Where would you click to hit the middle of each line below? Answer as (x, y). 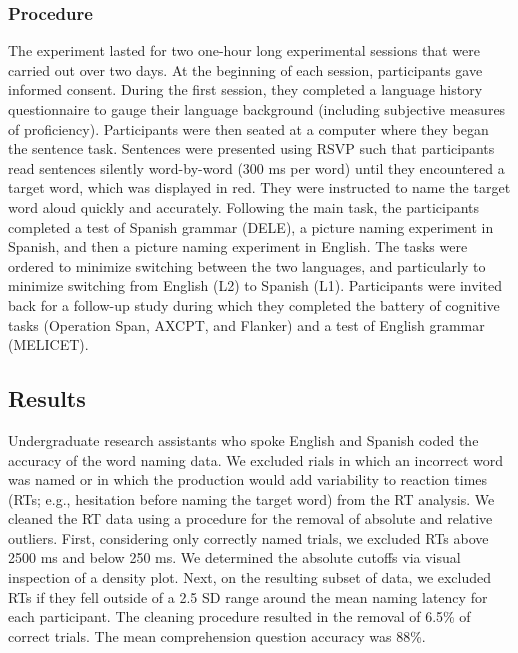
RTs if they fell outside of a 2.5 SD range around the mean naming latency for (248, 596)
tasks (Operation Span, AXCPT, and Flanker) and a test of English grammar (246, 324)
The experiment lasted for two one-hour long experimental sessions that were (244, 50)
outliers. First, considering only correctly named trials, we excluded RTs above (248, 537)
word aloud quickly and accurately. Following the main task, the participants (244, 206)
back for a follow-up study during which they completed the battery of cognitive (254, 304)
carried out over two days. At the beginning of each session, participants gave (245, 69)
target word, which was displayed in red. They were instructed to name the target (259, 187)
